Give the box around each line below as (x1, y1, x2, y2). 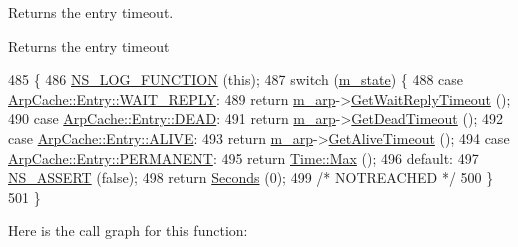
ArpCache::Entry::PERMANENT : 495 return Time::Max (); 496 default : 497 (8, 147, 479, 168)
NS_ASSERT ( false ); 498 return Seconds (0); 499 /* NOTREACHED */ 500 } (8, 167, 494, 188)
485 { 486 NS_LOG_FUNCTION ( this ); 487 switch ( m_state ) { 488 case (8, 69, 464, 90)
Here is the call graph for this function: (8, 220, 248, 241)
